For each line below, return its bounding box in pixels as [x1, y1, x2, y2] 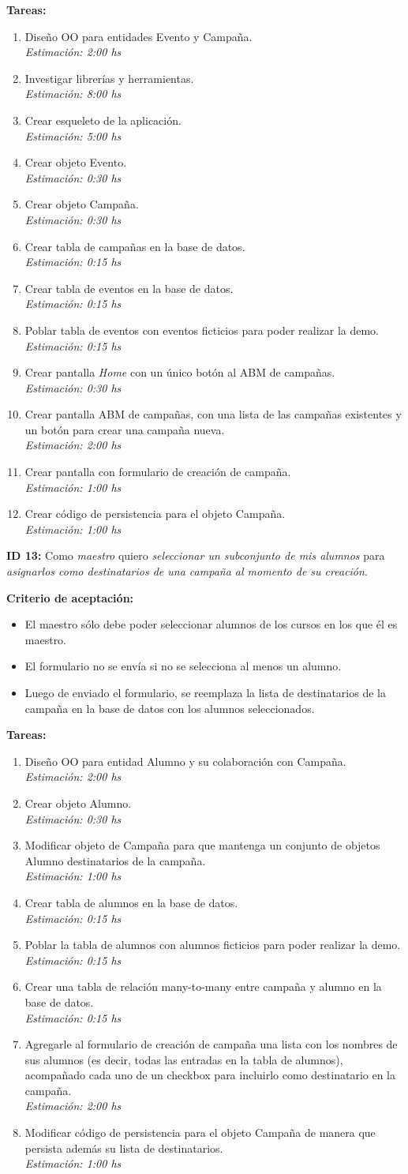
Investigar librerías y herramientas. [24, 69, 194, 86]
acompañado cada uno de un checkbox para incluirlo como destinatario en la [24, 1067, 396, 1083]
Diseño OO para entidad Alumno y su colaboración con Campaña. [24, 752, 346, 769]
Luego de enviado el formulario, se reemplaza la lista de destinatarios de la [24, 685, 386, 700]
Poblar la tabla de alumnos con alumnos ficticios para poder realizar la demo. [24, 936, 401, 953]
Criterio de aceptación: [6, 589, 134, 606]
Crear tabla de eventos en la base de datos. [24, 279, 234, 296]
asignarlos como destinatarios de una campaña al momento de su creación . [6, 563, 368, 579]
